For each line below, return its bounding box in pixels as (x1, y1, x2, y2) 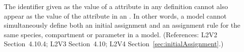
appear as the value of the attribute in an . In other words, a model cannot (4, 10, 227, 21)
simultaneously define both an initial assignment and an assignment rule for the (4, 20, 241, 30)
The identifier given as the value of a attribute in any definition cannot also (4, 1, 228, 11)
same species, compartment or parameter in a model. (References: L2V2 (4, 29, 217, 39)
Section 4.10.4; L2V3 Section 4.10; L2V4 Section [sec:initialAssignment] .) (4, 39, 224, 49)
